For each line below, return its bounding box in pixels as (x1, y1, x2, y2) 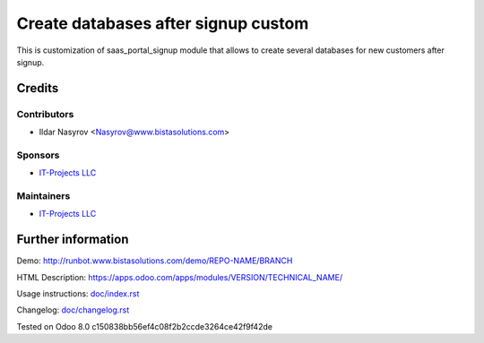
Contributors (16, 107, 74, 120)
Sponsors (16, 149, 60, 161)
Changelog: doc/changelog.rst (16, 304, 130, 315)
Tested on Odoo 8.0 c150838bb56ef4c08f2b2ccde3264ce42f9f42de (16, 321, 273, 331)
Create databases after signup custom (16, 13, 309, 33)
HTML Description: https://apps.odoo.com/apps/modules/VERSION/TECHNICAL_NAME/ (16, 271, 343, 282)
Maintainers (16, 190, 71, 202)
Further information (16, 232, 129, 247)
